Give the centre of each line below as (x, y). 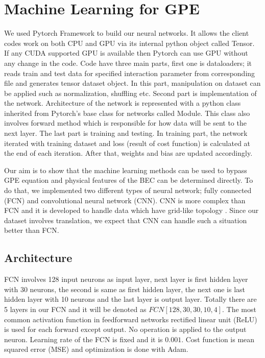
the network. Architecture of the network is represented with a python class (123, 103)
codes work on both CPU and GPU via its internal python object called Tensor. (129, 43)
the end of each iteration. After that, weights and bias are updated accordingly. (128, 153)
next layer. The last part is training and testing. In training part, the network (126, 133)
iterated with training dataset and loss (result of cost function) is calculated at (127, 143)
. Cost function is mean (218, 339)
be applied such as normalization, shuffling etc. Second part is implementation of (130, 93)
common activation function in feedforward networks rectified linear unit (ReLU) (131, 319)
